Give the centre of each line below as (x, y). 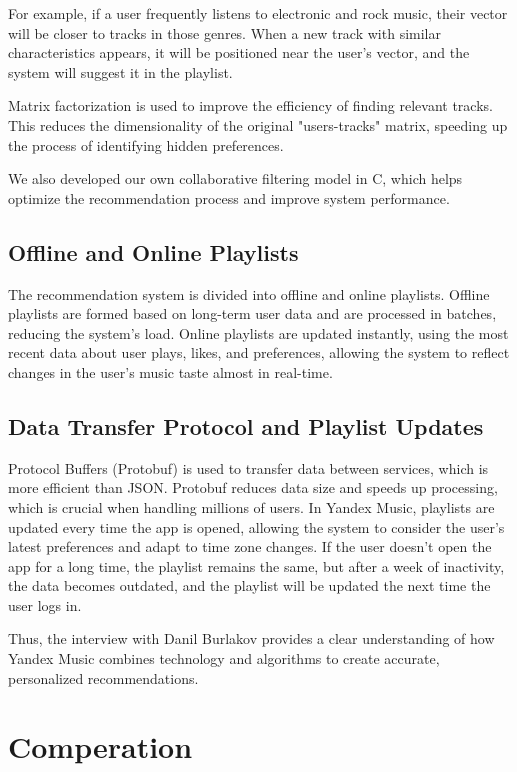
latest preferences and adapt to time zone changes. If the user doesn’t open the (250, 546)
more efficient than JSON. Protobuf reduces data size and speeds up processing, (253, 487)
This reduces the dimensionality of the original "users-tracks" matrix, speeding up (258, 124)
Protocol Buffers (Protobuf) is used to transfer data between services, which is (248, 467)
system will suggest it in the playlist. (120, 71)
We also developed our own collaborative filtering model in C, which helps (235, 178)
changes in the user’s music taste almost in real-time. (170, 371)
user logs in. (45, 604)
